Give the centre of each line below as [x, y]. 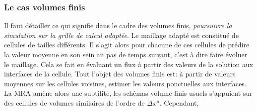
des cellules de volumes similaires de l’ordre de [74, 102]
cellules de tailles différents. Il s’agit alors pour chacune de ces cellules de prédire [127, 45]
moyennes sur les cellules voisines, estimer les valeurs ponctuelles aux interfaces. [125, 83]
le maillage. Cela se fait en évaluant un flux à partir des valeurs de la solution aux [129, 64]
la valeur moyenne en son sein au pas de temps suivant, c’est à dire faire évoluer [126, 54]
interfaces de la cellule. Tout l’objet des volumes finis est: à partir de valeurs [120, 74]
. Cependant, [179, 102]
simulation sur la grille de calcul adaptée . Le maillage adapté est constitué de [122, 35]
